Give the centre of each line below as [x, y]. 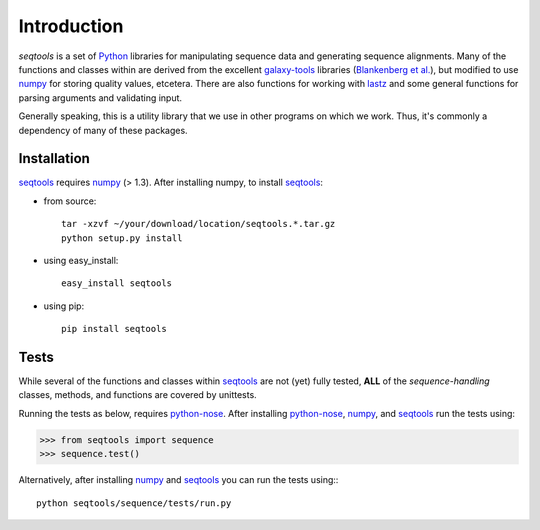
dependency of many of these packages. [103, 130]
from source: [70, 201]
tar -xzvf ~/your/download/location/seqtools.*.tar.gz [198, 224]
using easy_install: [81, 260]
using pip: [64, 306]
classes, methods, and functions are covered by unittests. [137, 395]
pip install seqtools [114, 329]
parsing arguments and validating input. [100, 97]
